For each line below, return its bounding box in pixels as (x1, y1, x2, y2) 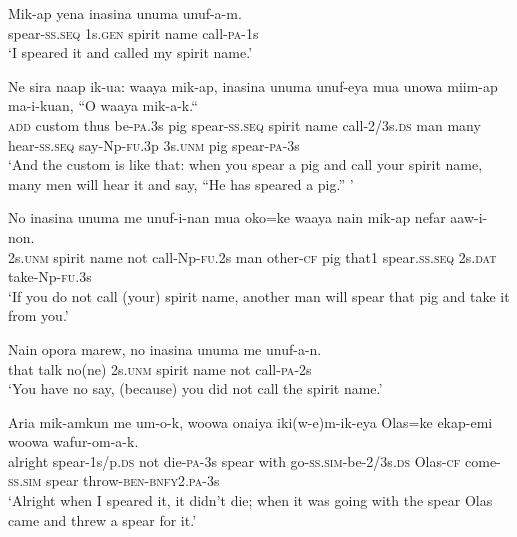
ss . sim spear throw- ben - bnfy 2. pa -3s (8, 470, 220, 491)
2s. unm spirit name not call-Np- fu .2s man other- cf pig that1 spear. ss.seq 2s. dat (8, 246, 497, 267)
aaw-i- (450, 207, 488, 228)
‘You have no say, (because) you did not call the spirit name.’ (8, 378, 383, 399)
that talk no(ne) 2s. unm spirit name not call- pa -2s (8, 358, 312, 379)
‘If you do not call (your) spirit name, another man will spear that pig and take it (8, 285, 510, 306)
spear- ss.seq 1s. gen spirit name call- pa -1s (8, 22, 259, 43)
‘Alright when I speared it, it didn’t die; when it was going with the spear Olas (8, 490, 493, 511)
